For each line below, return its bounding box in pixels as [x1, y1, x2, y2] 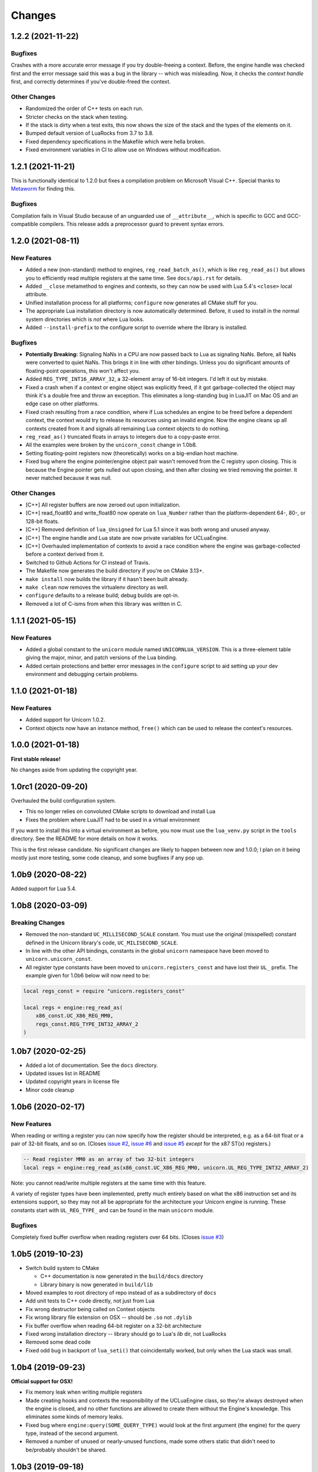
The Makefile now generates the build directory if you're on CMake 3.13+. [25, 567, 204, 574]
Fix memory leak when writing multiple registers [25, 1388, 143, 1395]
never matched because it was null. [25, 474, 112, 481]
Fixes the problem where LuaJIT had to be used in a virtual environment [25, 816, 200, 823]
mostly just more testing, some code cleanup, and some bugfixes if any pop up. [11, 854, 204, 861]
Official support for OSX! [11, 1378, 73, 1385]
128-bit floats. [25, 518, 59, 525]
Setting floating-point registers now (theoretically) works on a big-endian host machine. [25, 449, 238, 456]
